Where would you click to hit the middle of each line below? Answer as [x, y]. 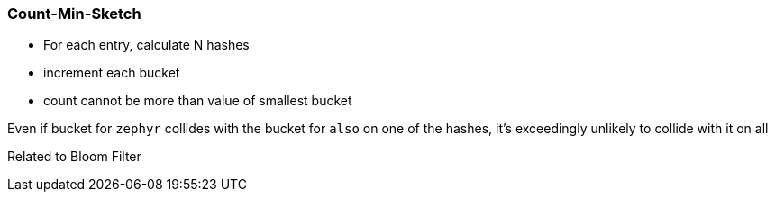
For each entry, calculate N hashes [146, 45]
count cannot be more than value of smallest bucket [198, 101]
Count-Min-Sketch [74, 14]
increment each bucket [112, 73]
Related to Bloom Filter [74, 157]
